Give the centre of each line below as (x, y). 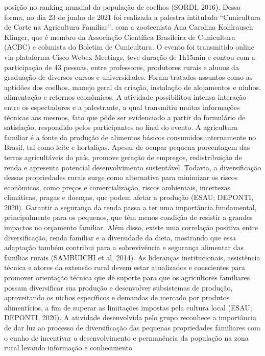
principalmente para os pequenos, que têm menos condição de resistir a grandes (128, 217)
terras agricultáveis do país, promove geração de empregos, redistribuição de (123, 157)
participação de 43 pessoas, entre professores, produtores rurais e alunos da (122, 67)
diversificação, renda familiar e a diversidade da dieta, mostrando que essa (120, 237)
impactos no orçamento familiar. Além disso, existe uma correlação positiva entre (131, 227)
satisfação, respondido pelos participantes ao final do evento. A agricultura (121, 127)
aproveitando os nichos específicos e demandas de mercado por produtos (117, 297)
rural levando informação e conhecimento (68, 348)
